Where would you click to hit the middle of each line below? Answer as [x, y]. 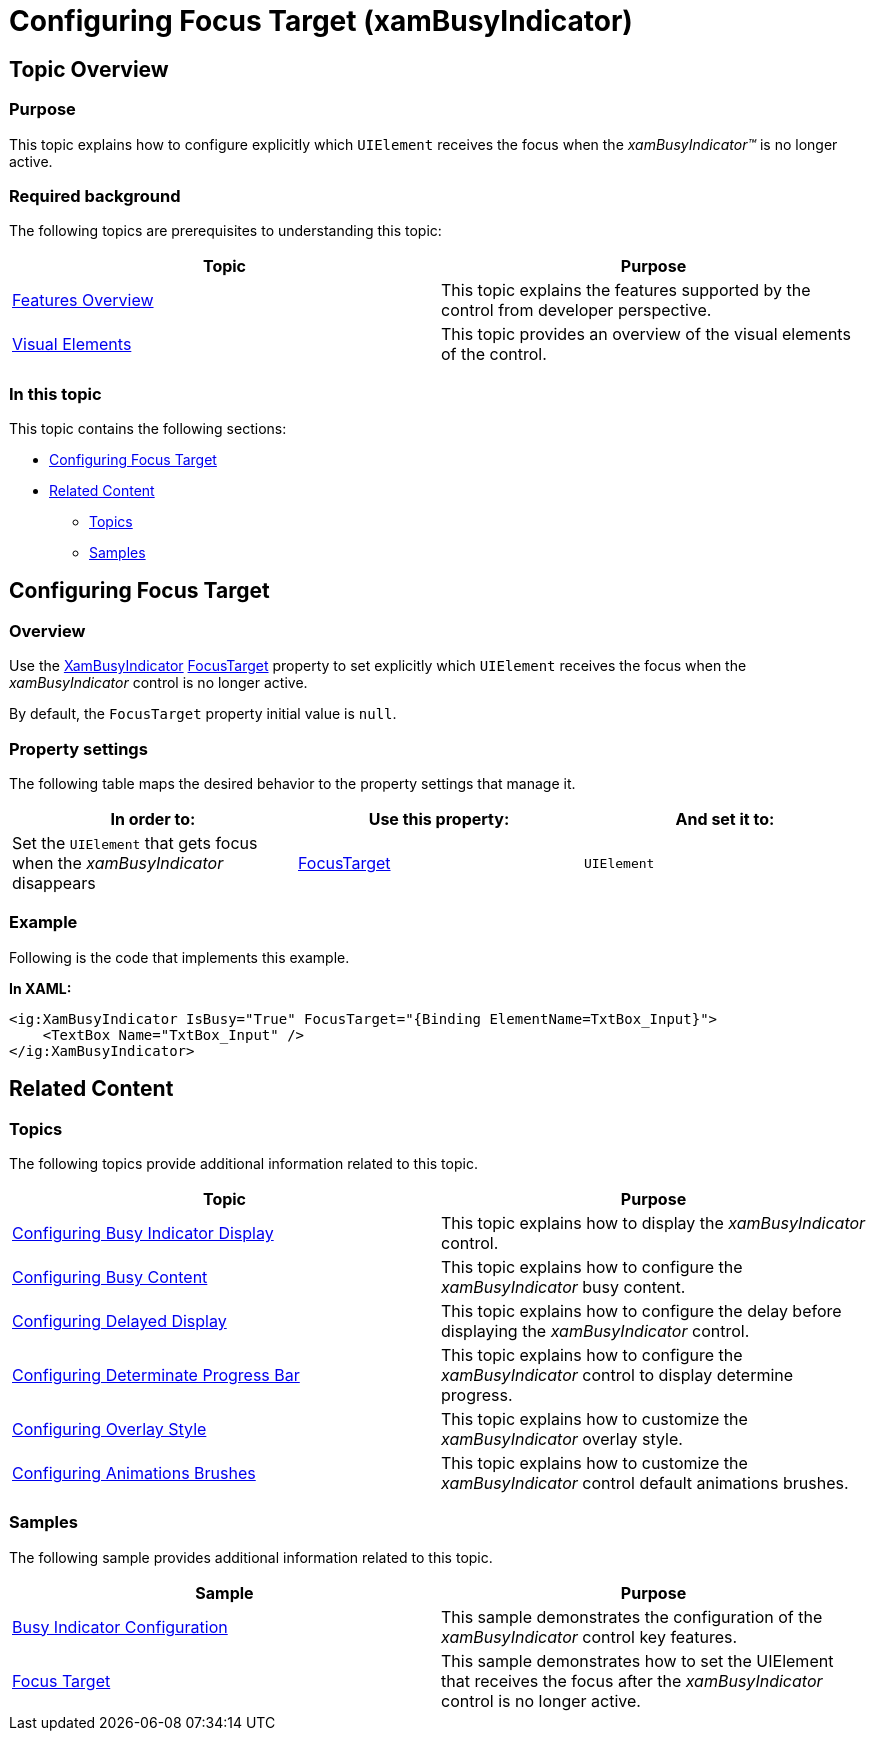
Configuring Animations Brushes [134, 1472]
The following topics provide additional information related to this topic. [243, 1163]
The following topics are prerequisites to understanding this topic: [225, 231]
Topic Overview [89, 69]
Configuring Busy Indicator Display [143, 1232]
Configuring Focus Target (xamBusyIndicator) [321, 21]
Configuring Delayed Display [119, 1320]
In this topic [55, 393]
